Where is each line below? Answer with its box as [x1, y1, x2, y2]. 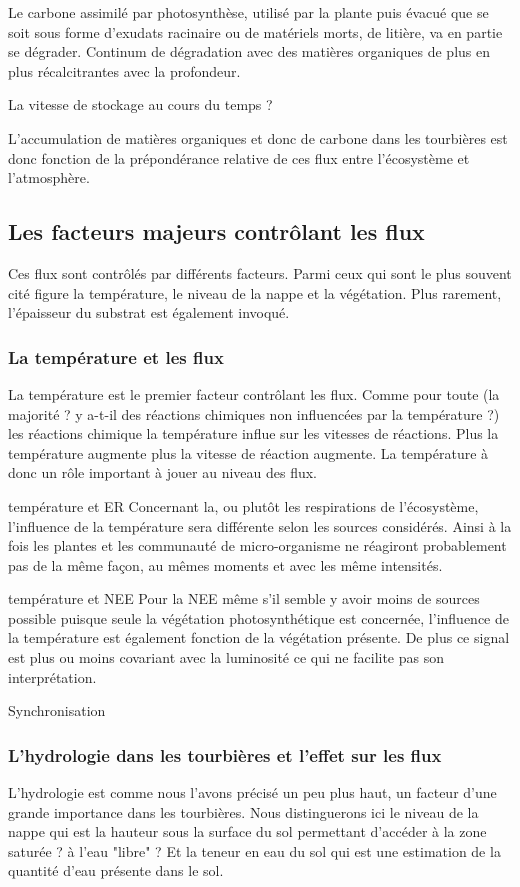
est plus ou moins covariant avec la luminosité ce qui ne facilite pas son [8, 647, 445, 668]
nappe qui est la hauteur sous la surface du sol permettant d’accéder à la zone [8, 821, 487, 842]
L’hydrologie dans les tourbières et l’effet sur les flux [8, 742, 442, 767]
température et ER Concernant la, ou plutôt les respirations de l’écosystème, [8, 495, 479, 516]
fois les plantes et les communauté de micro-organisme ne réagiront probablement [8, 535, 507, 556]
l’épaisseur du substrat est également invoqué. [8, 302, 290, 323]
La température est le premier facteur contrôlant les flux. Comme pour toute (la [8, 383, 500, 404]
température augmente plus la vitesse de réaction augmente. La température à [8, 442, 489, 463]
